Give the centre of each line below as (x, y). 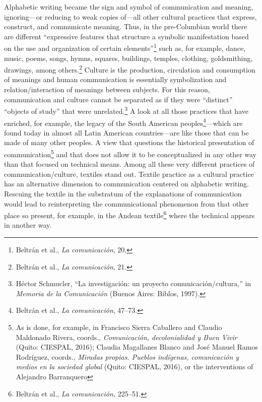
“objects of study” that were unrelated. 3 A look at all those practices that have (126, 110)
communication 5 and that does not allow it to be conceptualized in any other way (130, 153)
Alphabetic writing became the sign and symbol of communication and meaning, (129, 7)
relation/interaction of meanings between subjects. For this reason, (107, 89)
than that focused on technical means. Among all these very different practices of (129, 164)
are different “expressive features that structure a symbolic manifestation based (126, 36)
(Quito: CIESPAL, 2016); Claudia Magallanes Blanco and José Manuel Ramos (137, 347)
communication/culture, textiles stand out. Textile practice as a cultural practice (129, 174)
